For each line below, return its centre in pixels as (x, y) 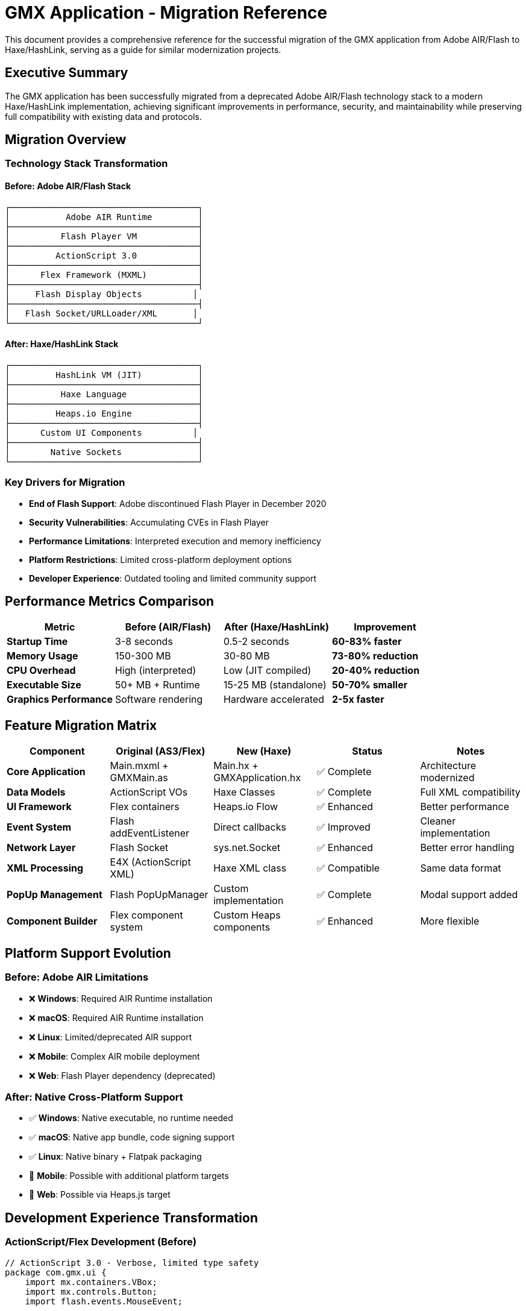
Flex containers (145, 807)
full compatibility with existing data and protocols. (104, 116)
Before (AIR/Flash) (168, 627)
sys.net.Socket (247, 848)
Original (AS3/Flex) (161, 751)
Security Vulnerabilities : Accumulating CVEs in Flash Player (149, 522)
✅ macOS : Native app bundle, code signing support (132, 1137)
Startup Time (37, 642)
